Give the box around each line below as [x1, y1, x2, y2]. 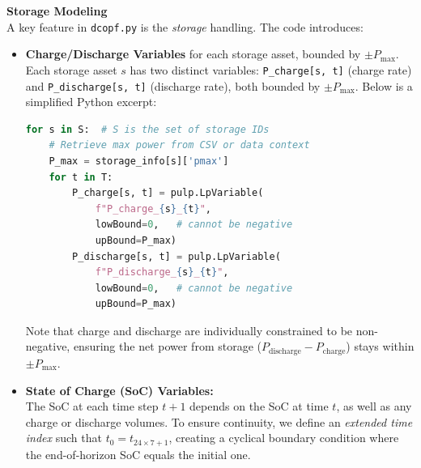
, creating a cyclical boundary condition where [168, 429, 399, 446]
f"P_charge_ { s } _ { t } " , [95, 202, 211, 215]
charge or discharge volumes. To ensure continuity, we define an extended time [25, 413, 413, 430]
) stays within [346, 338, 415, 355]
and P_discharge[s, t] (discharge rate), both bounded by [25, 77, 321, 94]
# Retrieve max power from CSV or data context [49, 139, 310, 151]
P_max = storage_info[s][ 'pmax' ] [49, 155, 229, 167]
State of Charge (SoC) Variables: [25, 381, 214, 398]
